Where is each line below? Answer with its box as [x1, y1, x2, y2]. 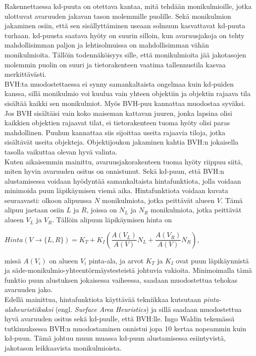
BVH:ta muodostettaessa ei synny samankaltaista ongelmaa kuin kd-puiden [4, 78, 234, 89]
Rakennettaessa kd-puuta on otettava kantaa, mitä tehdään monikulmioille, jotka [4, 1, 252, 11]
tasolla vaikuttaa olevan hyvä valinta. [4, 146, 117, 156]
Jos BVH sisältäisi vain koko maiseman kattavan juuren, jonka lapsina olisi [4, 107, 232, 118]
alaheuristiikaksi [4, 304, 53, 314]
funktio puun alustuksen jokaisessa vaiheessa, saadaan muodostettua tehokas [4, 274, 238, 285]
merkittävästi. [4, 69, 47, 79]
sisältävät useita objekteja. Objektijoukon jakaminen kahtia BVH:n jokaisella [4, 137, 239, 147]
